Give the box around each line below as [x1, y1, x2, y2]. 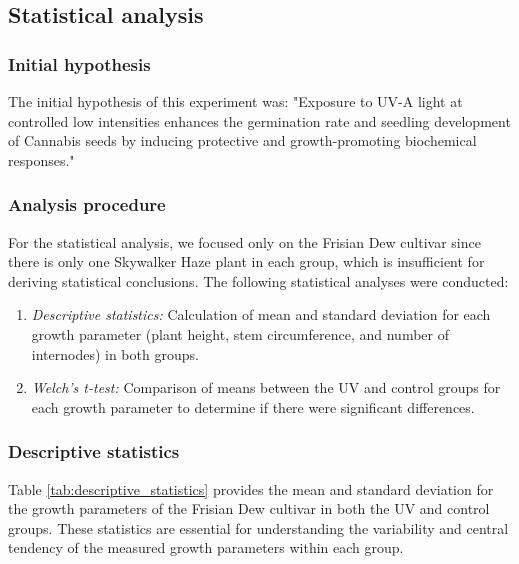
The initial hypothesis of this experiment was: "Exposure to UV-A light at [8, 91, 463, 111]
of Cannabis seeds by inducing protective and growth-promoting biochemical [8, 130, 477, 151]
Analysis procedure [8, 192, 166, 217]
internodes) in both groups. [31, 343, 199, 364]
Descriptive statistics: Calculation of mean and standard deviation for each [31, 304, 491, 325]
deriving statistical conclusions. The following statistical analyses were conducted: [8, 270, 509, 291]
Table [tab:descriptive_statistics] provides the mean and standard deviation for [8, 478, 494, 499]
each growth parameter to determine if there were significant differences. [31, 396, 475, 417]
